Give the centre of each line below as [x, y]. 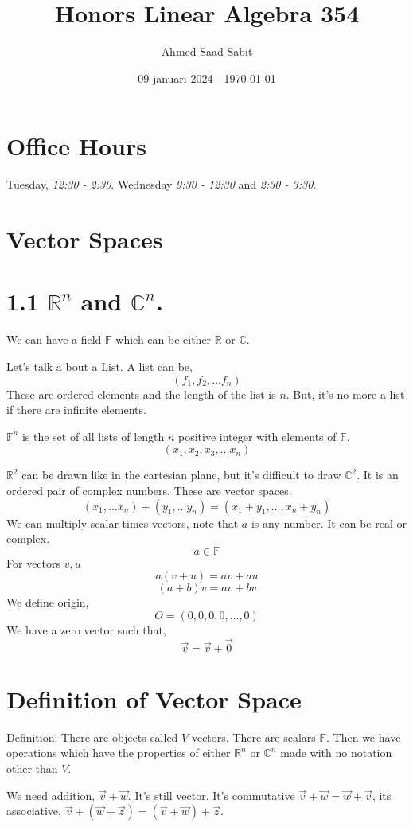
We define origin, [48, 602]
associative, [34, 811]
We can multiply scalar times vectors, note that [123, 523]
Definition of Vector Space [154, 698]
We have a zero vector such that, [86, 629]
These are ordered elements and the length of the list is [141, 394]
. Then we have [364, 737]
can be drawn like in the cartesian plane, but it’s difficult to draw [181, 475]
